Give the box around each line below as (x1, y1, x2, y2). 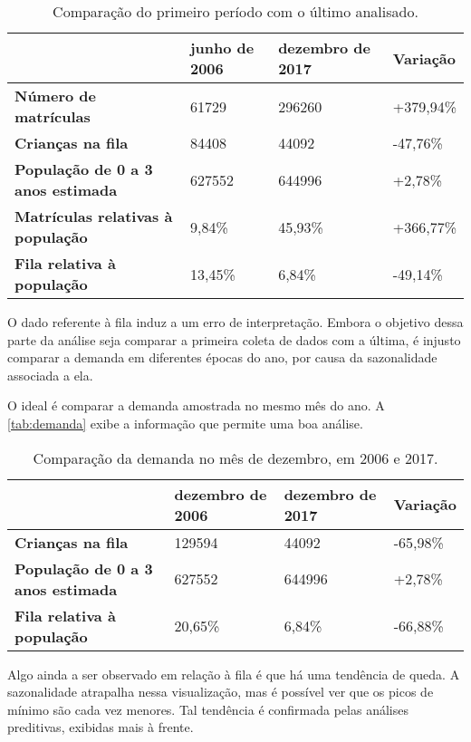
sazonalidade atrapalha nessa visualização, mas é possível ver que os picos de (7, 682, 434, 701)
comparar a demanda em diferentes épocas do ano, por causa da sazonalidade (7, 348, 437, 367)
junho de (189, 37, 255, 58)
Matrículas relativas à (14, 206, 173, 226)
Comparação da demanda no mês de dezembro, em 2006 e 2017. (33, 447, 438, 468)
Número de (14, 85, 96, 106)
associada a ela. (7, 365, 93, 384)
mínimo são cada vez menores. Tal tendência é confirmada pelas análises (7, 699, 409, 718)
